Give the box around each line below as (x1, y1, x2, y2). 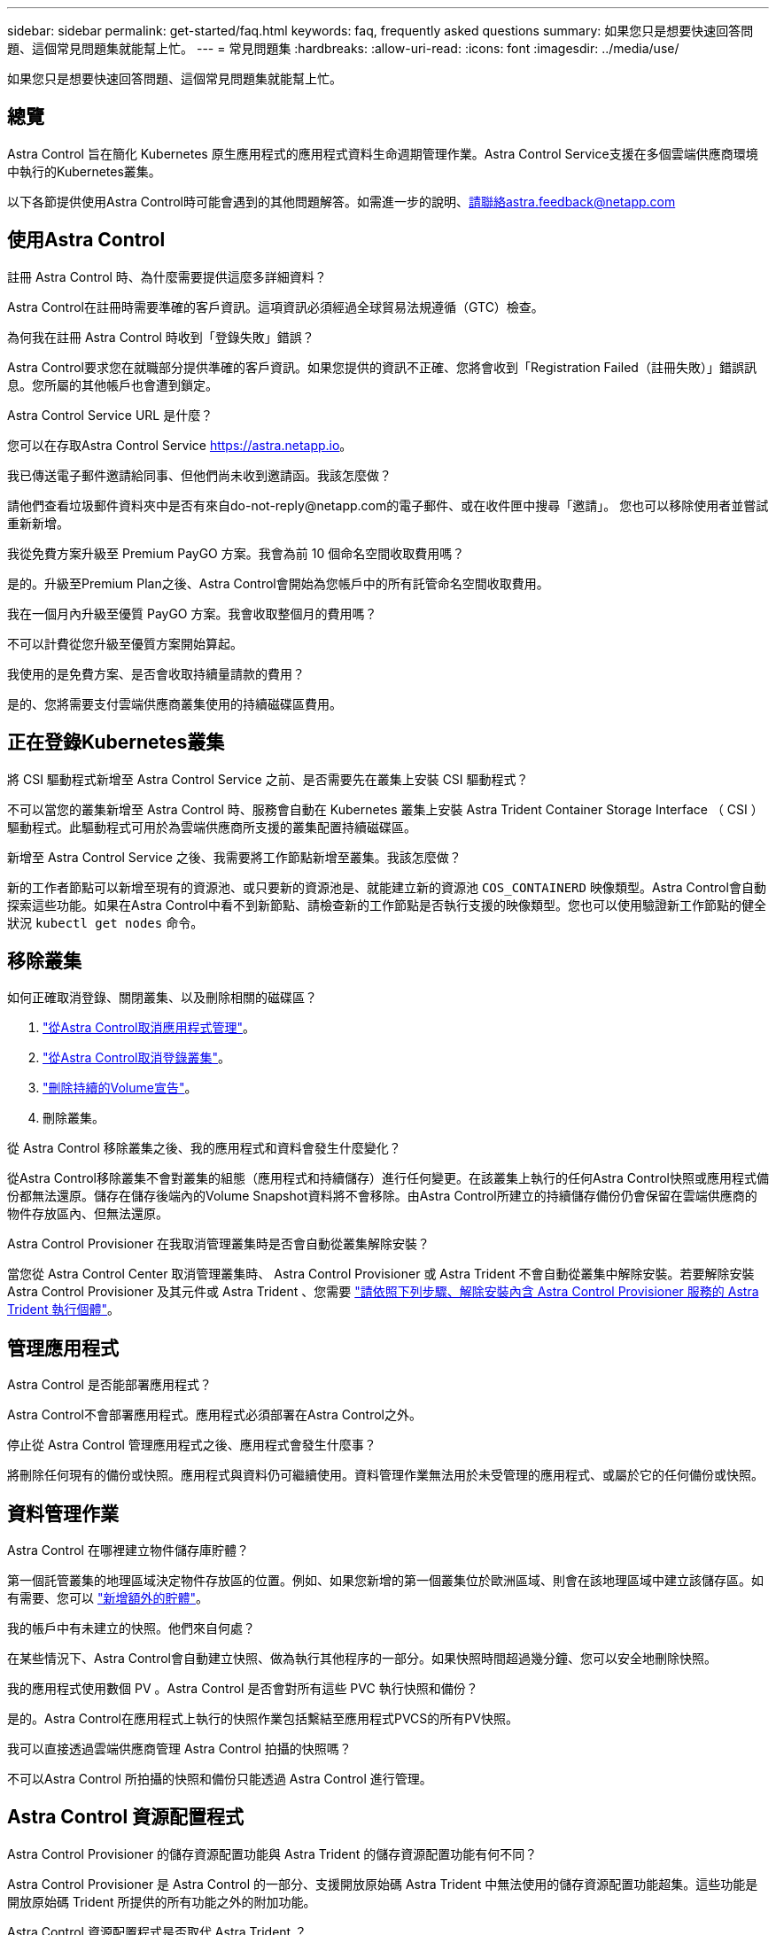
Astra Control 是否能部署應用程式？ (7, 1377, 212, 1393)
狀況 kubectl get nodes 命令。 (7, 914, 204, 930)
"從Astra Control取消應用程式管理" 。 (43, 1020, 256, 1036)
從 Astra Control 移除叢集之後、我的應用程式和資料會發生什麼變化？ (7, 1140, 401, 1156)
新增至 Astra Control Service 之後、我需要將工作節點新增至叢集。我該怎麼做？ (7, 849, 462, 865)
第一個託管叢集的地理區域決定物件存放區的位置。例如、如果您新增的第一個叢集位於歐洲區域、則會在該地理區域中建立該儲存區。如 (7, 1573, 764, 1589)
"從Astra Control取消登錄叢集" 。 (43, 1050, 231, 1066)
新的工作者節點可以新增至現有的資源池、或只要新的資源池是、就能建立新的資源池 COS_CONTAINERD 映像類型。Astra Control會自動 (7, 879, 766, 895)
